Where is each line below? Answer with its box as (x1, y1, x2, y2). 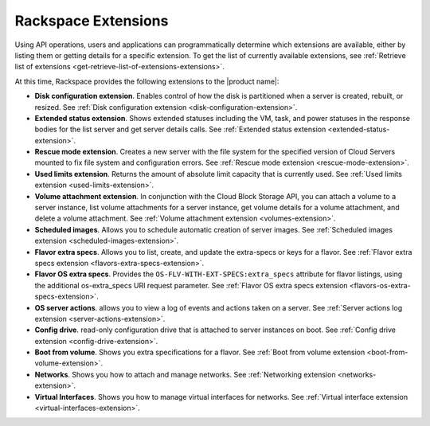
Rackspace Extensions (14, 12, 169, 29)
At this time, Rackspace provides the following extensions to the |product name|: (14, 76, 279, 86)
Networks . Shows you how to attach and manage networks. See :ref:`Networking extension (34, 369, 336, 379)
